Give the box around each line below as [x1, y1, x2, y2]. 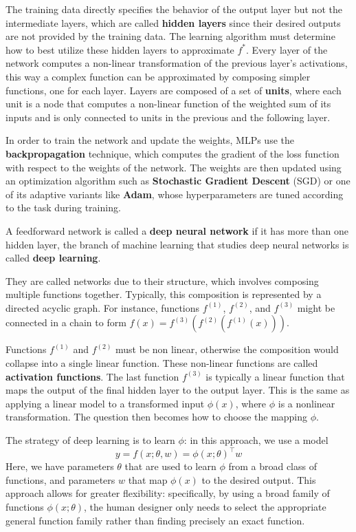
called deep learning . [5, 251, 101, 265]
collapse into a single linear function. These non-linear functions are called [5, 356, 318, 370]
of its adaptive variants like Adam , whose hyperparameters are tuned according [5, 187, 344, 201]
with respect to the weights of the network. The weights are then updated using [5, 160, 342, 174]
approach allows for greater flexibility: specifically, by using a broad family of [5, 486, 330, 500]
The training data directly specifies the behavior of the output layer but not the [5, 2, 342, 16]
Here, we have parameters [5, 459, 114, 474]
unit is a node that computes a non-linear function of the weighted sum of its [5, 96, 331, 111]
